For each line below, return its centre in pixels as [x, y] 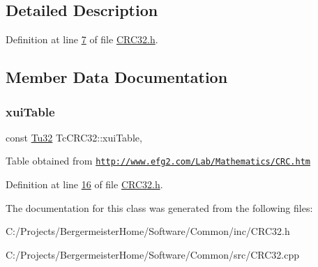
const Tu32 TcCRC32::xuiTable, [74, 137]
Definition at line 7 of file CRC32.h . [82, 39]
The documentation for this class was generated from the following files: [159, 207]
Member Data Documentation [117, 77]
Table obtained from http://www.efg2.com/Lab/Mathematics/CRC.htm [158, 161]
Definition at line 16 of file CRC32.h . [84, 184]
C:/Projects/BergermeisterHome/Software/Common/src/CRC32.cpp [153, 254]
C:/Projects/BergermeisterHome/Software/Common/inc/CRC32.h [148, 231]
